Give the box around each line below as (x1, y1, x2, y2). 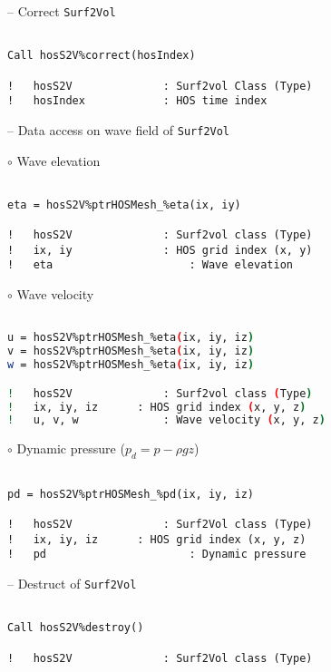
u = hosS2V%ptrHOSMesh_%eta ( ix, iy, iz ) (7, 331, 255, 345)
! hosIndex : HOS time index (7, 94, 268, 108)
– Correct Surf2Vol (7, 2, 116, 20)
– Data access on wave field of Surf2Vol (7, 120, 230, 139)
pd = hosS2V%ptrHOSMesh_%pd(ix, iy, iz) (7, 487, 255, 501)
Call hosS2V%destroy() (7, 621, 144, 635)
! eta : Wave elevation (7, 258, 293, 272)
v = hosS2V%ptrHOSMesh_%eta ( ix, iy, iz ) (7, 345, 255, 358)
